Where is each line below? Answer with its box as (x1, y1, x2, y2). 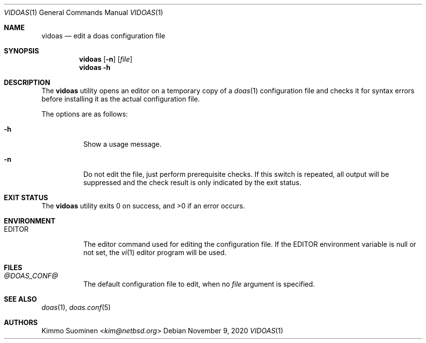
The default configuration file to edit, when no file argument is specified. (83, 280, 315, 288)
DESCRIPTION (4, 78, 51, 86)
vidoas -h (79, 63, 111, 71)
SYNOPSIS (4, 47, 39, 55)
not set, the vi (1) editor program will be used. (83, 248, 227, 257)
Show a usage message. (83, 140, 162, 148)
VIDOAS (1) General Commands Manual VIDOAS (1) (4, 8, 163, 17)
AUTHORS (4, 318, 38, 326)
